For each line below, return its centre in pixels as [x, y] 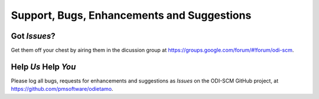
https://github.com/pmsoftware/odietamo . [62, 89]
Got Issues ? [33, 36]
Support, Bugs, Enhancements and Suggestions [131, 15]
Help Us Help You [43, 66]
